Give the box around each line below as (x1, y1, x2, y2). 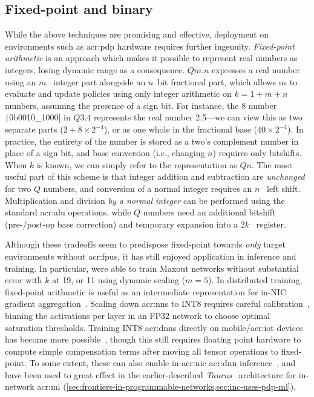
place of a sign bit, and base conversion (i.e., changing (5, 146, 205, 159)
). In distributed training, (208, 274, 303, 286)
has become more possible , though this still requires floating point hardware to (5, 333, 301, 346)
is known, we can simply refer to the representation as (36, 158, 237, 171)
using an (5, 75, 36, 88)
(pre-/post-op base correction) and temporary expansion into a (5, 217, 238, 230)
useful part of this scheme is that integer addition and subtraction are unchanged (5, 170, 305, 183)
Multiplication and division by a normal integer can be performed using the (5, 194, 285, 206)
